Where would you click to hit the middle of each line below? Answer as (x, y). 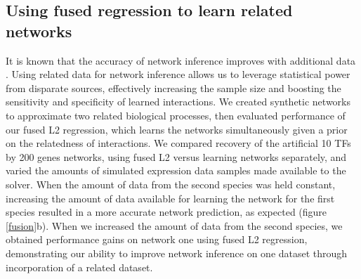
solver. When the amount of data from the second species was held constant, (171, 184)
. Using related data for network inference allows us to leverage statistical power (178, 74)
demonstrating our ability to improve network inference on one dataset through (177, 253)
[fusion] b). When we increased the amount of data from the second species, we (174, 225)
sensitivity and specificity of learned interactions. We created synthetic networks (178, 102)
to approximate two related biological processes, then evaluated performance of (176, 115)
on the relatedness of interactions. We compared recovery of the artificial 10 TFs (178, 143)
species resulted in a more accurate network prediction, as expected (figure (166, 212)
